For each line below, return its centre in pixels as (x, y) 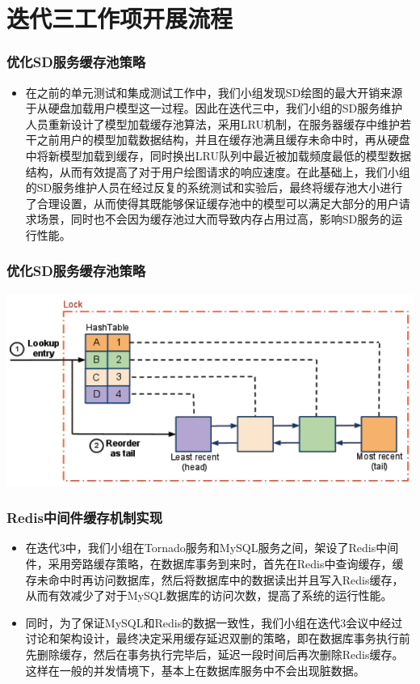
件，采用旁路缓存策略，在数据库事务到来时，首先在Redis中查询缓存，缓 (214, 563)
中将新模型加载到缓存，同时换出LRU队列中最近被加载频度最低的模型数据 (218, 155)
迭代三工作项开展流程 (120, 18)
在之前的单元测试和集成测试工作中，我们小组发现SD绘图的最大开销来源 (214, 92)
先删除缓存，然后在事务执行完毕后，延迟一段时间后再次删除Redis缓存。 (214, 654)
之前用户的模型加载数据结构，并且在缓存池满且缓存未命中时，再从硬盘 (223, 140)
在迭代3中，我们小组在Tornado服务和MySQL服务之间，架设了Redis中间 (212, 548)
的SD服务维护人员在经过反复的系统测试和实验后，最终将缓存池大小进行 (214, 187)
